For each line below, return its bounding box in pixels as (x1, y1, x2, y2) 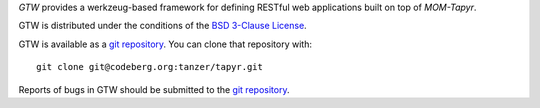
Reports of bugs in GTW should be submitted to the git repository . (18, 83, 290, 95)
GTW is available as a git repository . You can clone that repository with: (18, 38, 312, 50)
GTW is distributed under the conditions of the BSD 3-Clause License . (18, 20, 307, 32)
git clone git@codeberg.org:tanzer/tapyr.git (36, 61, 264, 73)
